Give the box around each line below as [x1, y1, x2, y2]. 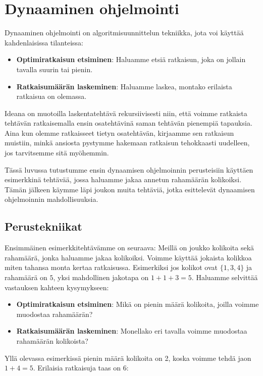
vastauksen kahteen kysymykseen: [5, 282, 109, 292]
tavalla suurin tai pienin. [16, 64, 93, 74]
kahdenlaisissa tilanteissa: [5, 37, 83, 47]
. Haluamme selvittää [191, 272, 258, 283]
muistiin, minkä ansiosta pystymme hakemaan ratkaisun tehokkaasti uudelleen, [5, 137, 250, 148]
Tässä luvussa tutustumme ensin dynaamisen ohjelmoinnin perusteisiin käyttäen [5, 164, 253, 175]
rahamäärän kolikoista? [16, 335, 88, 346]
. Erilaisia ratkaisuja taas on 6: [33, 362, 129, 373]
